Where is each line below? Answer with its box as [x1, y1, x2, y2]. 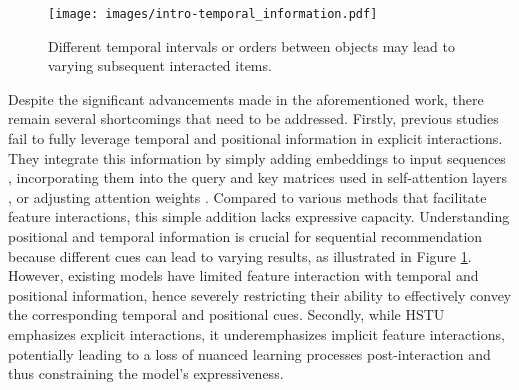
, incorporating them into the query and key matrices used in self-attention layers [8, 167, 508, 188]
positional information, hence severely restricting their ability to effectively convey [8, 284, 512, 305]
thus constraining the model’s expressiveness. [8, 363, 284, 384]
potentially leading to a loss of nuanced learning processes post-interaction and [8, 343, 491, 364]
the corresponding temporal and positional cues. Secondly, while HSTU [8, 304, 445, 325]
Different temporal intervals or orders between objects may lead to [48, 35, 456, 56]
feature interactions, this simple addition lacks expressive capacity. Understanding [8, 206, 510, 227]
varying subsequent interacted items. [48, 55, 272, 76]
